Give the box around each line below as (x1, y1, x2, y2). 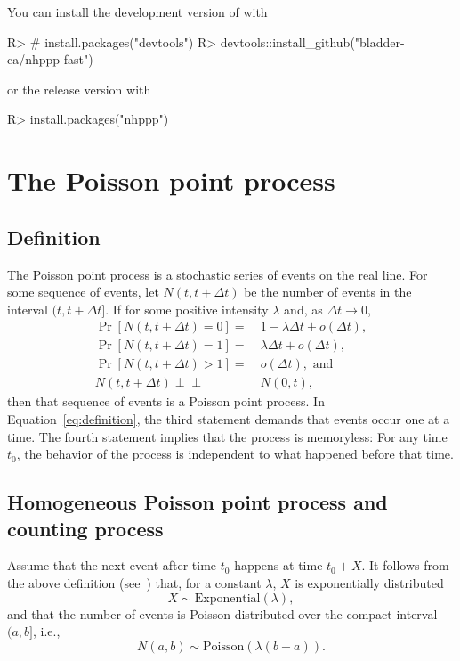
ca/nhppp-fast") (7, 50, 93, 69)
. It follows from (361, 556, 449, 575)
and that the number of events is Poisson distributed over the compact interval (7, 604, 438, 623)
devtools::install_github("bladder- (220, 32, 405, 51)
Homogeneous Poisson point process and (7, 488, 388, 516)
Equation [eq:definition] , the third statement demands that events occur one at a (7, 410, 450, 428)
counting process (7, 514, 164, 542)
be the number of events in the (244, 282, 412, 301)
